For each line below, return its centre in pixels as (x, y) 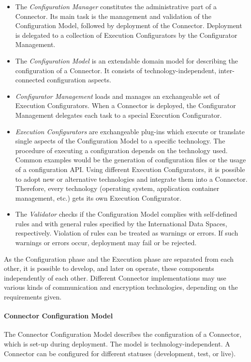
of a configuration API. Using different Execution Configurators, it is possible (130, 169)
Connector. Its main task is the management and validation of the (113, 16)
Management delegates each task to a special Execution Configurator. (118, 115)
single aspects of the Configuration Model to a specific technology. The (120, 141)
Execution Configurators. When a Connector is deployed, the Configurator (125, 105)
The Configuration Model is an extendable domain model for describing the (127, 60)
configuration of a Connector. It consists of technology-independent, (116, 70)
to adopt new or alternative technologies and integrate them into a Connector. (131, 179)
